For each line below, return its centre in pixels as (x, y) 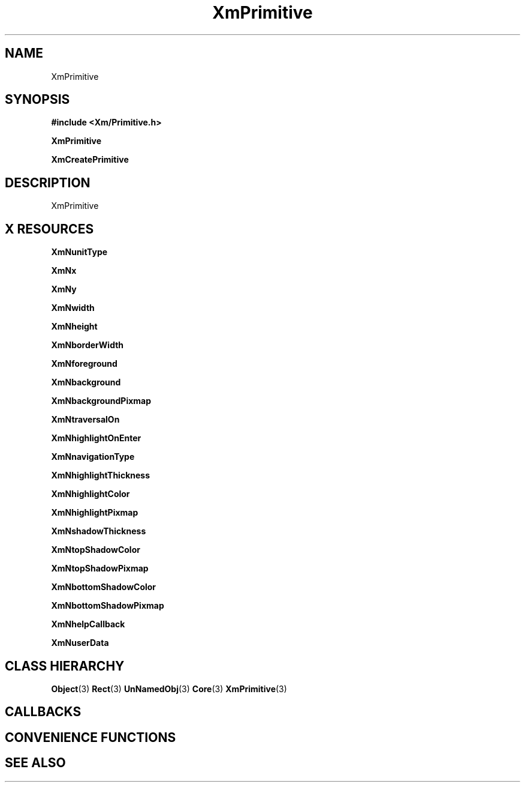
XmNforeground (84, 364)
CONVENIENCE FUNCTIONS (90, 737)
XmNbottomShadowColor (104, 587)
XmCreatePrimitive (90, 160)
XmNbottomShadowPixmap (108, 606)
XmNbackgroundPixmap (101, 401)
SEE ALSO (35, 763)
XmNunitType (79, 252)
